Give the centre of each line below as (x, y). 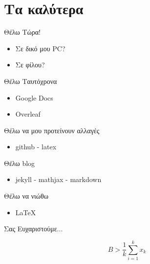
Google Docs (34, 97)
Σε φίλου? (30, 65)
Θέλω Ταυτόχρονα (31, 81)
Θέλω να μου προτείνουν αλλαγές (52, 130)
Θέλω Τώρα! (22, 32)
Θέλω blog (20, 163)
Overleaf (28, 114)
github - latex (36, 147)
